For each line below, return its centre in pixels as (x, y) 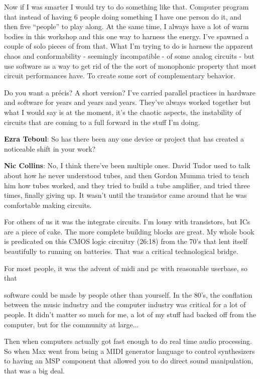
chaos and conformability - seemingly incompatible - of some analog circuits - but (129, 55)
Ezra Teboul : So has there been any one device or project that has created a (124, 139)
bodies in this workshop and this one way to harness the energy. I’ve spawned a (126, 36)
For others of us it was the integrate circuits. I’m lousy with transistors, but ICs (127, 222)
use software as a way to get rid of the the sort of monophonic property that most (130, 66)
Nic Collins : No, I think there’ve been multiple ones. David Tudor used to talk (127, 165)
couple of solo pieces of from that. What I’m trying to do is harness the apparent (129, 46)
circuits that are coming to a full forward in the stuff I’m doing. (102, 122)
